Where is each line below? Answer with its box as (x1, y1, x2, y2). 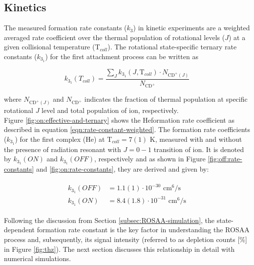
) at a (228, 32, 246, 42)
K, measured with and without (149, 134, 242, 144)
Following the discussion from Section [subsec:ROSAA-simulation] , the (4, 215, 215, 225)
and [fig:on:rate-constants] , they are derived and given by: (36, 164, 209, 174)
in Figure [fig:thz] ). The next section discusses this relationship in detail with (4, 243, 235, 254)
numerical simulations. (4, 253, 71, 264)
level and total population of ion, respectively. (42, 105, 179, 115)
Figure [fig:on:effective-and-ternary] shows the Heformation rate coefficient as (4, 114, 234, 125)
